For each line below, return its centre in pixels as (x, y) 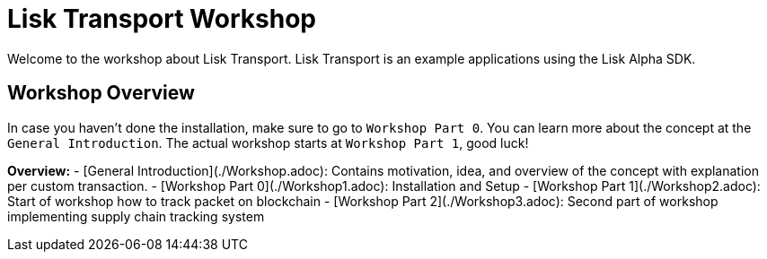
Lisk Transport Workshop (162, 19)
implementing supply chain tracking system (136, 216)
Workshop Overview (101, 93)
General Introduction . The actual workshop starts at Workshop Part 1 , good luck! (268, 142)
